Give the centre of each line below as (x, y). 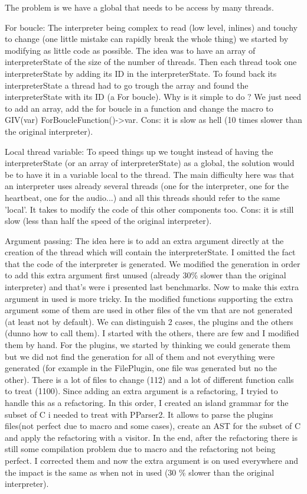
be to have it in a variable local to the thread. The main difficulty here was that (150, 174)
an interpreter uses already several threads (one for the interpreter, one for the (147, 186)
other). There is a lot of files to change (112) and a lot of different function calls (149, 379)
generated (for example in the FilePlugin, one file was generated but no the (141, 368)
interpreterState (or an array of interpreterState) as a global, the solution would (150, 163)
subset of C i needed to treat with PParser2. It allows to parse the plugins (139, 414)
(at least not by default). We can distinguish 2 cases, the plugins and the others (149, 321)
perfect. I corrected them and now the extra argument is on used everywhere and (151, 460)
